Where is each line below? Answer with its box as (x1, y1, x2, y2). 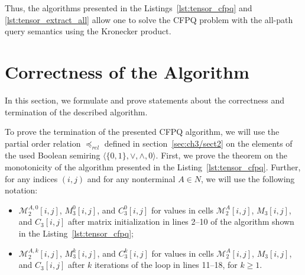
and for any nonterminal (87, 172, 176, 185)
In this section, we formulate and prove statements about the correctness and (5, 93, 285, 106)
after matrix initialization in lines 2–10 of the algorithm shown (67, 215, 294, 228)
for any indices (5, 172, 58, 185)
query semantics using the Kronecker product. (5, 25, 171, 37)
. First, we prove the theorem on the (155, 149, 287, 161)
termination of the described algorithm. (5, 105, 148, 118)
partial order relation (5, 137, 81, 149)
